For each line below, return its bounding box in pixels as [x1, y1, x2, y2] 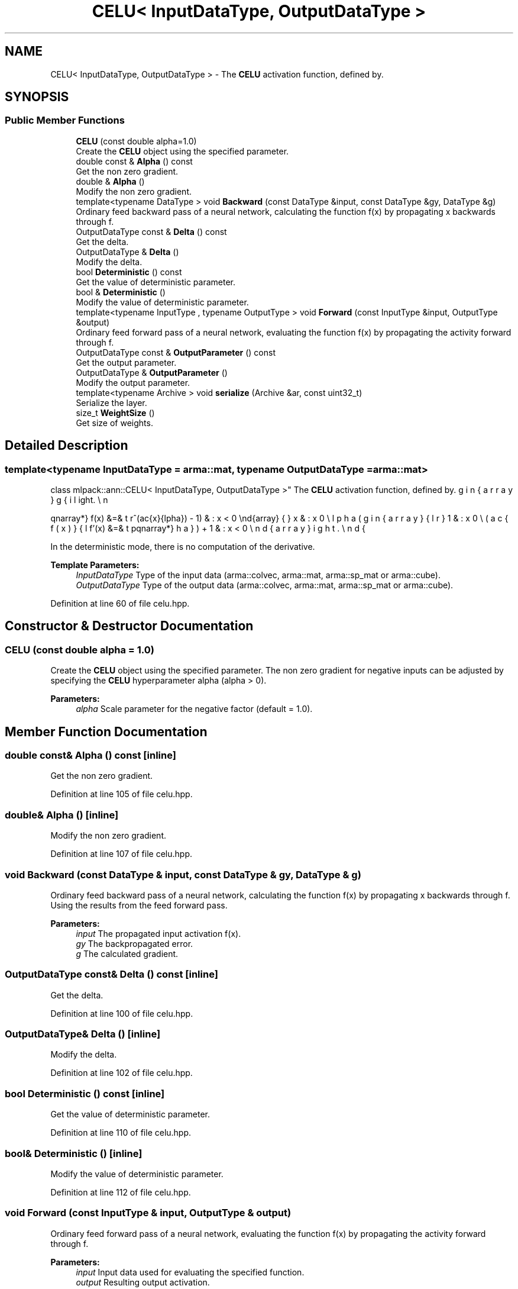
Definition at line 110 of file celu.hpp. [50, 1127, 192, 1138]
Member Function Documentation [5, 724, 208, 739]
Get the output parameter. [76, 357, 177, 368]
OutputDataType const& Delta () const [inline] [5, 968, 218, 981]
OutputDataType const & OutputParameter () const [76, 347, 276, 357]
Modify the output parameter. [76, 377, 190, 388]
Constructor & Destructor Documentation [5, 618, 254, 634]
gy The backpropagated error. [76, 938, 193, 949]
